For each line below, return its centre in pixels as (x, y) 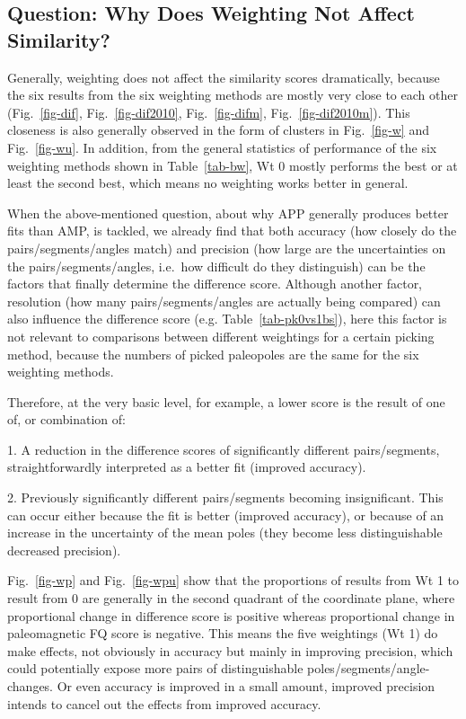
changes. (31, 686)
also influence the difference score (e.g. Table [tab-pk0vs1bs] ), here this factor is (227, 319)
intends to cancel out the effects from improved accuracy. (164, 703)
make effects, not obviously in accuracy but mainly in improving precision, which (230, 650)
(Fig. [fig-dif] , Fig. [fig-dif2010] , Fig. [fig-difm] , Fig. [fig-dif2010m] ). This (209, 112)
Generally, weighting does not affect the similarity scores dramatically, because (224, 77)
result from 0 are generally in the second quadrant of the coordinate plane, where (231, 598)
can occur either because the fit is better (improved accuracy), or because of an (226, 515)
